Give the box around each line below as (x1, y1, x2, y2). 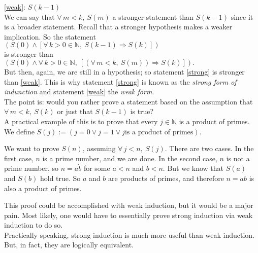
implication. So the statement (4, 31, 96, 42)
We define (4, 126, 35, 136)
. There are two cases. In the (165, 143, 254, 154)
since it (231, 11, 253, 22)
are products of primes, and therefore (108, 172, 224, 183)
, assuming (82, 143, 116, 154)
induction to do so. (4, 220, 63, 230)
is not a (226, 153, 250, 163)
